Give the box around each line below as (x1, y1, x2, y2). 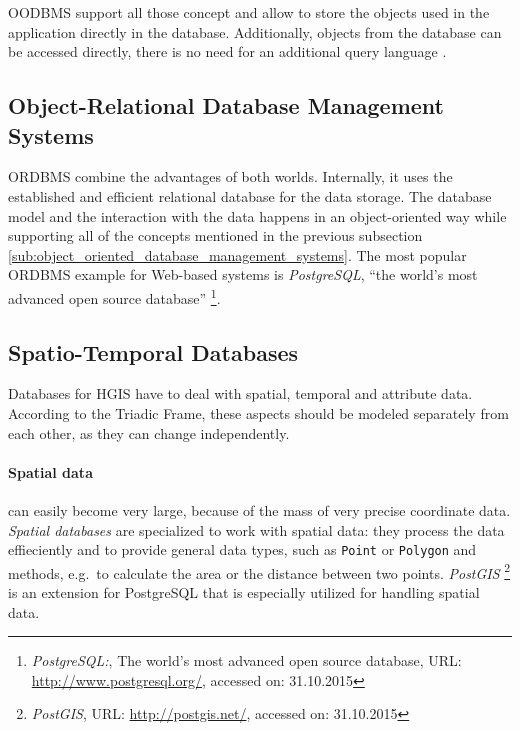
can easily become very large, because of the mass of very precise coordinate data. (8, 499, 511, 520)
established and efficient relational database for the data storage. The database (8, 185, 492, 206)
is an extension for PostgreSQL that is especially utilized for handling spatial (8, 582, 480, 603)
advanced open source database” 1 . (8, 284, 221, 308)
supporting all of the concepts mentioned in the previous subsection (8, 225, 423, 246)
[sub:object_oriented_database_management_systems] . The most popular (8, 244, 467, 265)
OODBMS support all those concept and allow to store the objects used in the (8, 2, 490, 22)
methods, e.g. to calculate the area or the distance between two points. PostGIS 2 (8, 559, 511, 583)
